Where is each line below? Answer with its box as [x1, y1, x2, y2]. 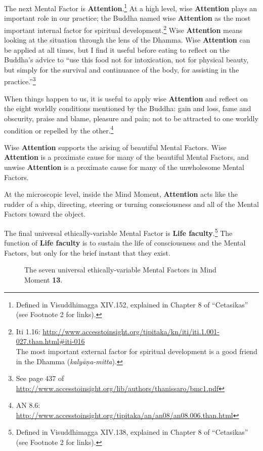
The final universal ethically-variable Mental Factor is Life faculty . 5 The [4, 226, 233, 238]
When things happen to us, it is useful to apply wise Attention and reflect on [4, 93, 248, 103]
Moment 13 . [24, 274, 63, 285]
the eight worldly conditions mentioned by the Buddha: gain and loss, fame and [4, 103, 251, 114]
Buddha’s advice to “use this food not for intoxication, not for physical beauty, [4, 54, 249, 65]
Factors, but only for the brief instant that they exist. [4, 247, 170, 258]
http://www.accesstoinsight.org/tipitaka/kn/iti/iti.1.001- [42, 326, 220, 336]
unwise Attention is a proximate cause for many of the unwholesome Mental [4, 161, 244, 172]
